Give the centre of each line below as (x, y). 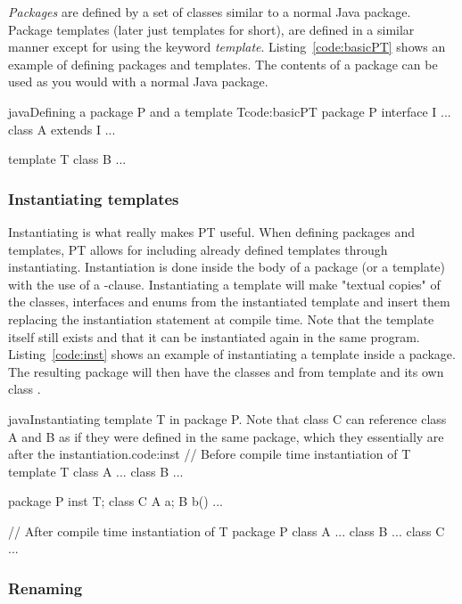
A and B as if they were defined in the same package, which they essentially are (226, 436)
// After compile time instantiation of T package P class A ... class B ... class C (227, 531)
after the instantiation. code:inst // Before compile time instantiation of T (210, 454)
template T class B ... (67, 159)
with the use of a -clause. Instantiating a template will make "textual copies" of (224, 284)
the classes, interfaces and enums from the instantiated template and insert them (229, 302)
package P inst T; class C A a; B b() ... (115, 501)
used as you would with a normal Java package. (138, 82)
